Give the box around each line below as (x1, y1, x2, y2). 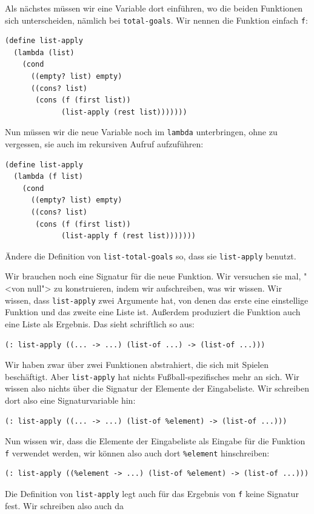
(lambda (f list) (13, 172, 83, 181)
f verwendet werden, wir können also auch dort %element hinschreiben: (5, 446, 270, 459)
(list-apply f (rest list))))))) (61, 232, 196, 241)
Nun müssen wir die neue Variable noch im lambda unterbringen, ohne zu (5, 125, 278, 138)
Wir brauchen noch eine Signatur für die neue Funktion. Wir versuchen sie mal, (5, 270, 301, 282)
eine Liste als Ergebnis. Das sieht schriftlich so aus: (5, 317, 195, 330)
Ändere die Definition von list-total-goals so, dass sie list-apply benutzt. (5, 249, 296, 262)
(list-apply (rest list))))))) (61, 107, 187, 116)
